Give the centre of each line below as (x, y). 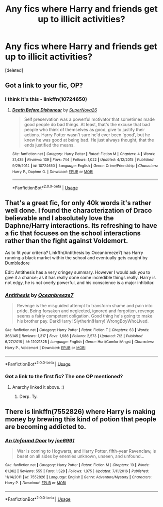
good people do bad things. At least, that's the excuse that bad (87, 124)
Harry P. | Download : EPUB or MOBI (36, 483)
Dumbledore (17, 263)
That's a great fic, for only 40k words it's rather (78, 203)
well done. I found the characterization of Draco (79, 211)
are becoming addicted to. (46, 427)
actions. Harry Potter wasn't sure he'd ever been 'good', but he (87, 135)
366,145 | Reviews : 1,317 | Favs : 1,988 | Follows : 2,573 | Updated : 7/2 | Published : (74, 336)
